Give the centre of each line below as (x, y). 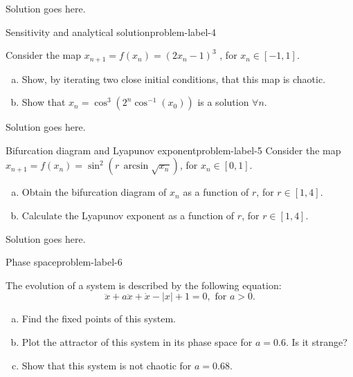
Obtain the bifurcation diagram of (94, 192)
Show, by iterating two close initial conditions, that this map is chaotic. (174, 79)
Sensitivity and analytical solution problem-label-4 (111, 31)
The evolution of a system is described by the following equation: (144, 285)
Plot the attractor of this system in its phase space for (137, 341)
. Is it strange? (316, 341)
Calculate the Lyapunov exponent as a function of (128, 215)
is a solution (223, 102)
